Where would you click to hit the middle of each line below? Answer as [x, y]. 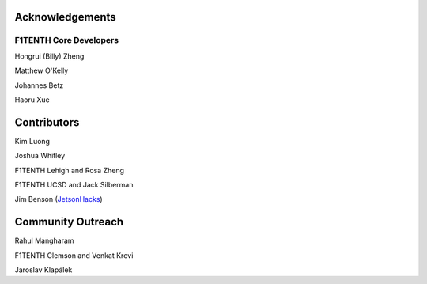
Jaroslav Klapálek [43, 270]
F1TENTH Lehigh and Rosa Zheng [70, 170]
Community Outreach [69, 222]
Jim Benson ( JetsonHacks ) [59, 199]
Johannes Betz [39, 85]
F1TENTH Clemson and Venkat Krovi [74, 255]
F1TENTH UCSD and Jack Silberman [74, 185]
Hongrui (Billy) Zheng [49, 56]
